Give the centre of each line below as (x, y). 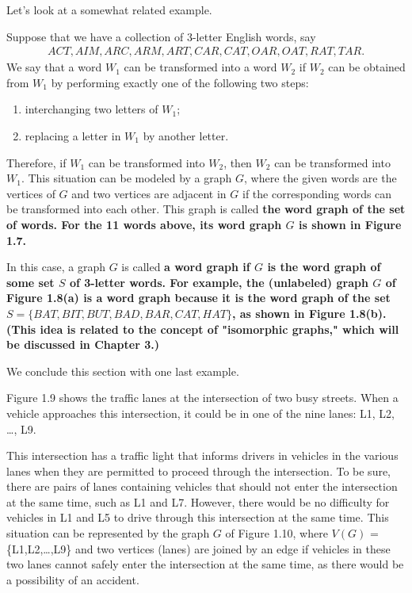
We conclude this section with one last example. (123, 371)
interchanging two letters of (92, 109)
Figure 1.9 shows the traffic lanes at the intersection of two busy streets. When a (202, 398)
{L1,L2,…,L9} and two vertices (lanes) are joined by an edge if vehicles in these (198, 548)
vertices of (31, 193)
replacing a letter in (73, 136)
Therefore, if (36, 162)
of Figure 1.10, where (277, 533)
